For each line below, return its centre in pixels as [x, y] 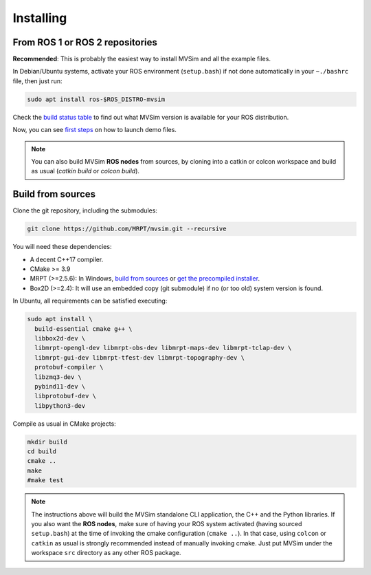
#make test [45, 480]
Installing [40, 18]
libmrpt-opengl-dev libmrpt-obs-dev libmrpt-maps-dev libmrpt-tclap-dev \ [163, 348]
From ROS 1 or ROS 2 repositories [85, 42]
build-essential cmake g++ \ [84, 329]
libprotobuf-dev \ [65, 396]
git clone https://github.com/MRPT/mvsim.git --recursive [127, 229]
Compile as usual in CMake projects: [64, 424]
